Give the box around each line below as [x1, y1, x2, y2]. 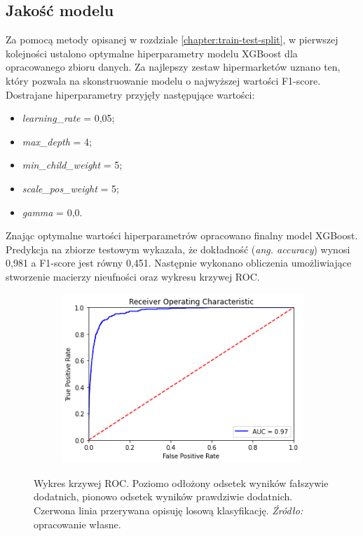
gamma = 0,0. [22, 204, 83, 219]
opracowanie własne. [34, 516, 121, 531]
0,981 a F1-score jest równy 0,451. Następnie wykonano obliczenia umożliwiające [6, 255, 352, 270]
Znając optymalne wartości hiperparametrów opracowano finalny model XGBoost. [6, 228, 358, 243]
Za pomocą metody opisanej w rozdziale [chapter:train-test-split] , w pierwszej [6, 32, 338, 47]
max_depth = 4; [22, 134, 92, 148]
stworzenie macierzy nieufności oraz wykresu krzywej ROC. [6, 269, 260, 283]
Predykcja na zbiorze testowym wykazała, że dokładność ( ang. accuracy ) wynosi [6, 241, 350, 256]
